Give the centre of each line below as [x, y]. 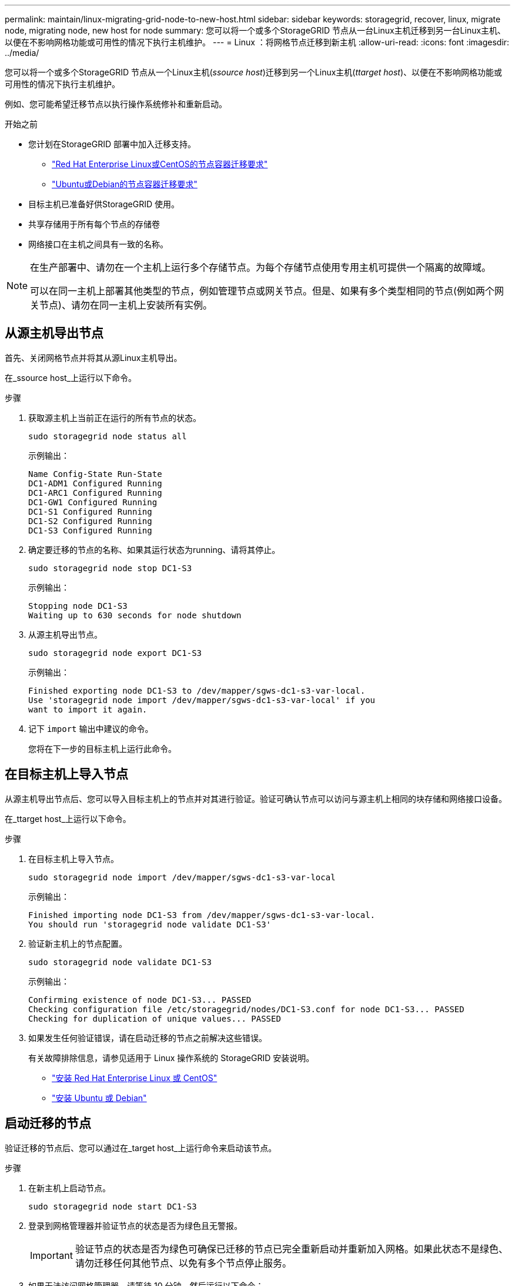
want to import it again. [88, 709]
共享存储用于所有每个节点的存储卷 [94, 224]
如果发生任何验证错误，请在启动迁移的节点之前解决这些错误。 [148, 1038]
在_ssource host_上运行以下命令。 [71, 377]
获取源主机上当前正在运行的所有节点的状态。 [115, 417]
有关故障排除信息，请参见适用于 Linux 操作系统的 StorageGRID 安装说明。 [171, 1058]
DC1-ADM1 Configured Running [95, 483]
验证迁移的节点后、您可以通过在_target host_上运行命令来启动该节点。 [141, 1148]
